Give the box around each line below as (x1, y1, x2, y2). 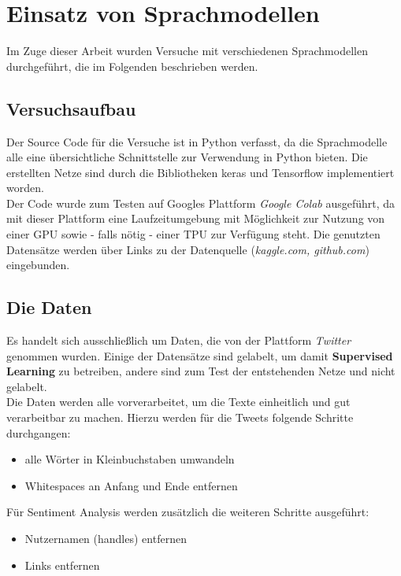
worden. (6, 179, 44, 196)
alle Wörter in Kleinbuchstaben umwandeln (24, 451, 235, 467)
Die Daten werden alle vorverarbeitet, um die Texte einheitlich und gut (6, 393, 351, 410)
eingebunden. (6, 257, 70, 273)
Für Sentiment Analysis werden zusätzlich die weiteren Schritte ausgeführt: (6, 504, 369, 520)
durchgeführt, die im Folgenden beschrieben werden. (6, 57, 258, 74)
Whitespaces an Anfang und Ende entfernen (24, 477, 238, 493)
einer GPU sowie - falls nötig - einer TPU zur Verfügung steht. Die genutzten (6, 226, 381, 242)
